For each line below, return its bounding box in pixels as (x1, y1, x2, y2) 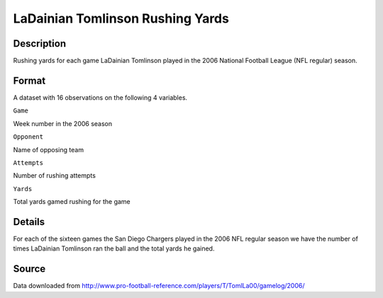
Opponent (13, 133, 44, 141)
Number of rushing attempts (13, 171, 96, 180)
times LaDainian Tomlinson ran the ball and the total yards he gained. (13, 244, 215, 253)
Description (13, 38, 67, 50)
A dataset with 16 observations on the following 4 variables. (13, 93, 188, 102)
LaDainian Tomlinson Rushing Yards (13, 11, 230, 26)
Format (13, 74, 46, 86)
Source (13, 263, 46, 275)
